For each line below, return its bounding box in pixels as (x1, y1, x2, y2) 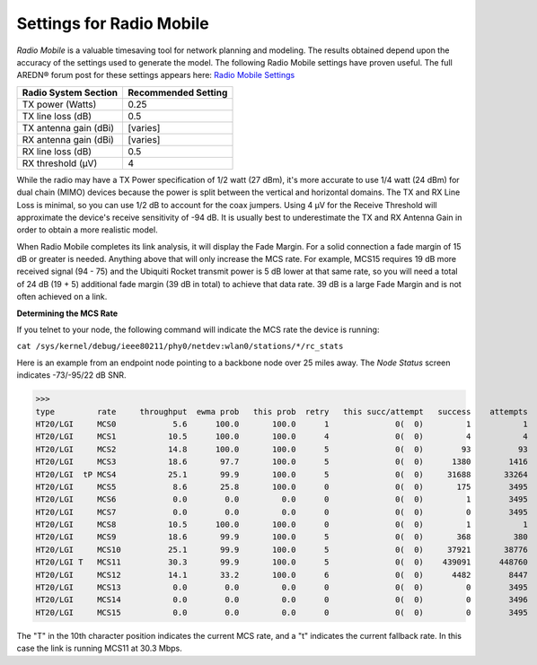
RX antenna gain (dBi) (22, 133, 114, 145)
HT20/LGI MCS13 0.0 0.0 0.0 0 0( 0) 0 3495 (35, 582, 529, 592)
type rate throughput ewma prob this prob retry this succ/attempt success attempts (35, 407, 529, 416)
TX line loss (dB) (22, 109, 92, 122)
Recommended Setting (128, 86, 228, 99)
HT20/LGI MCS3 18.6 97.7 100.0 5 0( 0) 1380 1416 (35, 457, 529, 467)
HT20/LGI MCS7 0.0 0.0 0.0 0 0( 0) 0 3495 (35, 507, 529, 517)
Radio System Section (22, 86, 119, 99)
